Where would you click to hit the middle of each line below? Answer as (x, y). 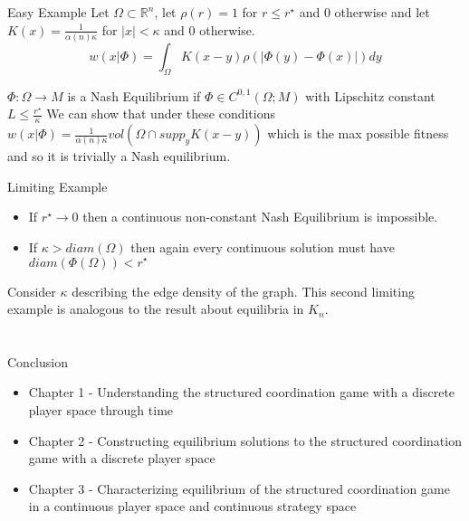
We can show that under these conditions (161, 114)
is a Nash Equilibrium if (134, 95)
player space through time (101, 410)
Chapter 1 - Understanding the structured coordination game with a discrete (242, 392)
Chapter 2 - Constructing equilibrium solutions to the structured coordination (245, 440)
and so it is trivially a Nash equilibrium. (119, 156)
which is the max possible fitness (358, 133)
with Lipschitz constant (370, 95)
